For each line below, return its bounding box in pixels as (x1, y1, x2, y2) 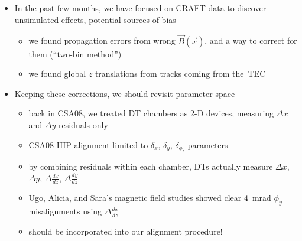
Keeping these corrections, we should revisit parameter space (14, 87, 235, 99)
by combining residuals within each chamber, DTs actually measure (28, 160, 273, 172)
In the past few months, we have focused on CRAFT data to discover (14, 2, 267, 14)
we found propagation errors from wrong (28, 34, 176, 47)
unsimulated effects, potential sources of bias (14, 13, 176, 25)
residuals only (59, 119, 108, 131)
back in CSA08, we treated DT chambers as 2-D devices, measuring (28, 107, 274, 119)
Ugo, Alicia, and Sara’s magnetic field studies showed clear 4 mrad (28, 191, 271, 204)
